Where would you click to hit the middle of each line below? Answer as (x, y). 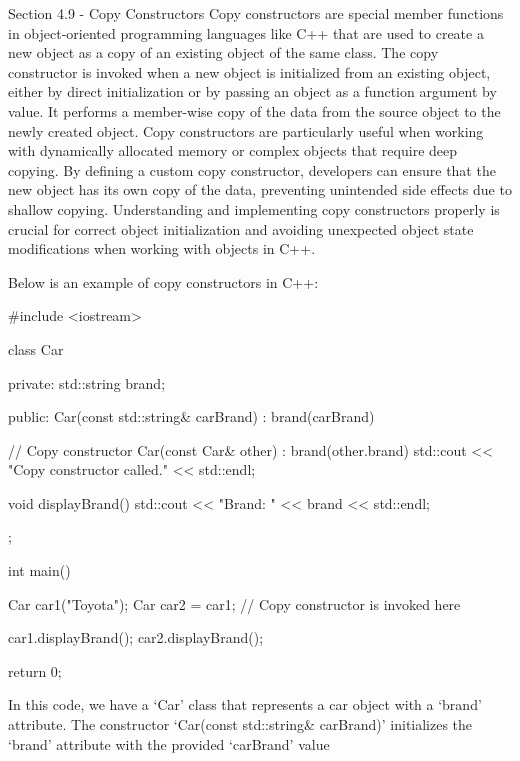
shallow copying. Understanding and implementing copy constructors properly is (254, 208)
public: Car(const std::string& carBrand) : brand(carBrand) (191, 416)
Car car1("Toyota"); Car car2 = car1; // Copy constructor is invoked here (234, 603)
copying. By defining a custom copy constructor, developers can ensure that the (252, 169)
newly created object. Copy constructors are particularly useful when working (246, 130)
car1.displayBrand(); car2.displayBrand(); (136, 637)
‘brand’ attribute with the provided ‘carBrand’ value (169, 743)
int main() (39, 570)
